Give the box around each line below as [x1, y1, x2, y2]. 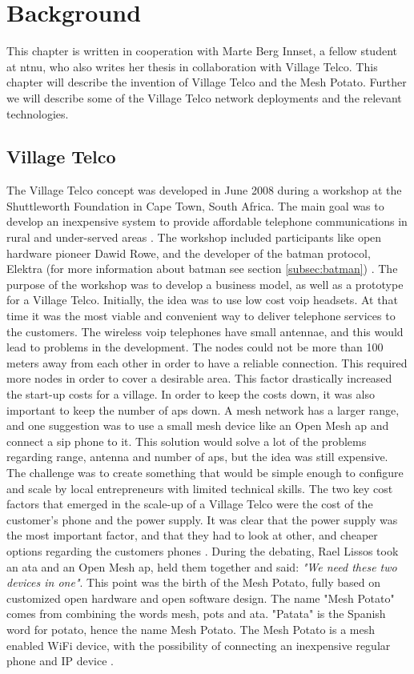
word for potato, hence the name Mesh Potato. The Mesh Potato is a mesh [6, 620, 376, 637]
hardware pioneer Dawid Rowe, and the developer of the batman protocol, [6, 244, 371, 261]
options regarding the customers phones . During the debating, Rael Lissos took [6, 542, 399, 559]
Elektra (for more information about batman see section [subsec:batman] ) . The [6, 260, 398, 277]
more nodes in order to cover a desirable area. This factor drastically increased [6, 370, 392, 387]
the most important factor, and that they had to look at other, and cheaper [6, 527, 378, 544]
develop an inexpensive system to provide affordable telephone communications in [6, 213, 408, 230]
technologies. [6, 105, 69, 122]
